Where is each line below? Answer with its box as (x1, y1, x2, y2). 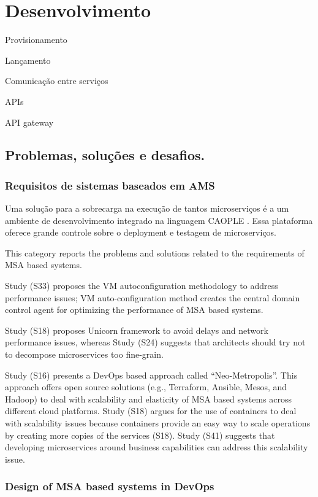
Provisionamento (5, 33, 67, 46)
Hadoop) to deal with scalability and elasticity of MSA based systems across (5, 392, 292, 405)
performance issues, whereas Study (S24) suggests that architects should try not (5, 336, 306, 349)
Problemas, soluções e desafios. (5, 145, 205, 164)
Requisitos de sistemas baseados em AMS (5, 177, 215, 193)
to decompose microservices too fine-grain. (5, 348, 164, 361)
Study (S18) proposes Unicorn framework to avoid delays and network (5, 323, 268, 336)
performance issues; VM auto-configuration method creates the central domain (5, 291, 300, 304)
